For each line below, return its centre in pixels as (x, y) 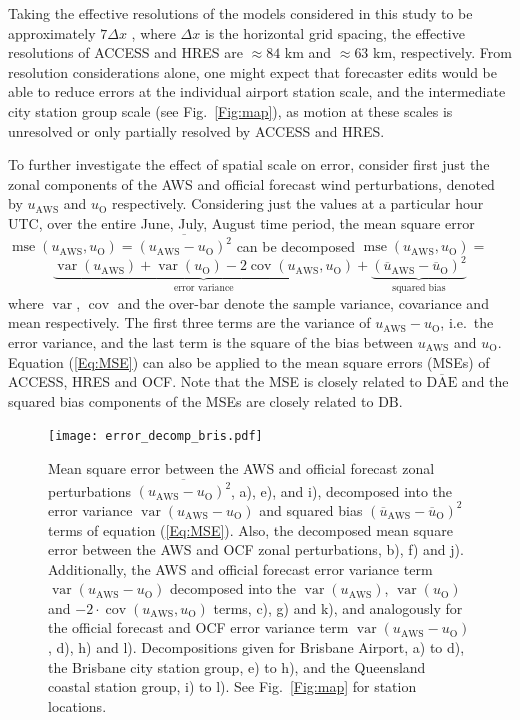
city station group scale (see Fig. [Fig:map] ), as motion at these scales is (230, 110)
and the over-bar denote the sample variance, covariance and (303, 302)
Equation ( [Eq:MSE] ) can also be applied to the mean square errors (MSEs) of (249, 361)
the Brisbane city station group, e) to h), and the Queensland (237, 666)
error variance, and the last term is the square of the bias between (210, 341)
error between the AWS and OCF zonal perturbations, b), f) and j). (256, 549)
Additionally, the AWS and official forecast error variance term (240, 568)
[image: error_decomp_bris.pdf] (155, 436)
